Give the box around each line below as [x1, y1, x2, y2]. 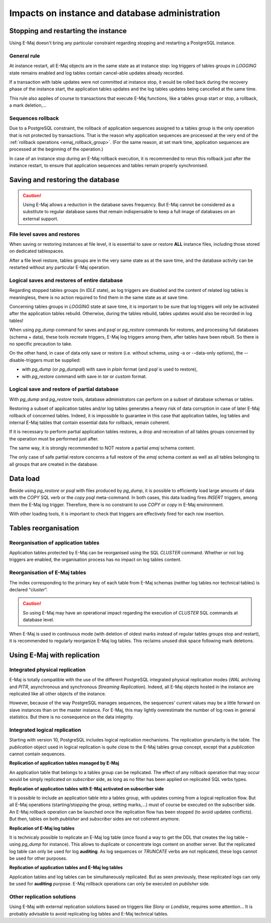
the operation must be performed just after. [9, 435, 99, 441]
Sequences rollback [9, 114, 59, 121]
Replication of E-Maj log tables [9, 825, 75, 831]
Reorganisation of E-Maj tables [9, 569, 86, 576]
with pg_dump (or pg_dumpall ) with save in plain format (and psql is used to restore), [22, 366, 198, 372]
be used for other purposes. [9, 855, 68, 861]
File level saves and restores [9, 231, 80, 238]
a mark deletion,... [9, 102, 47, 108]
